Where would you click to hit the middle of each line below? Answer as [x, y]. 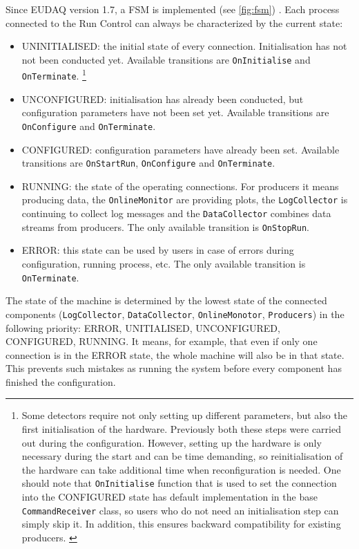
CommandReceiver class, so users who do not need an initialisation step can [180, 510]
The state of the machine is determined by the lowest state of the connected [166, 300]
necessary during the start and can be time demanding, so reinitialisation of [182, 456]
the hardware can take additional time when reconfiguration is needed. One [181, 469]
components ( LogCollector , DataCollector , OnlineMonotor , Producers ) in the [175, 314]
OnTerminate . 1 [54, 75]
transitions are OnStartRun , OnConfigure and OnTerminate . [148, 163]
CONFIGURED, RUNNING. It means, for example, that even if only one [162, 341]
